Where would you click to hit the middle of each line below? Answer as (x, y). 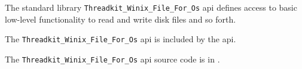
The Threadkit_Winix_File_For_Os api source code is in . (112, 59)
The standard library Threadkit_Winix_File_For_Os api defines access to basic (151, 7)
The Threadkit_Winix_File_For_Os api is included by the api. (121, 39)
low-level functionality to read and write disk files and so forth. (121, 19)
